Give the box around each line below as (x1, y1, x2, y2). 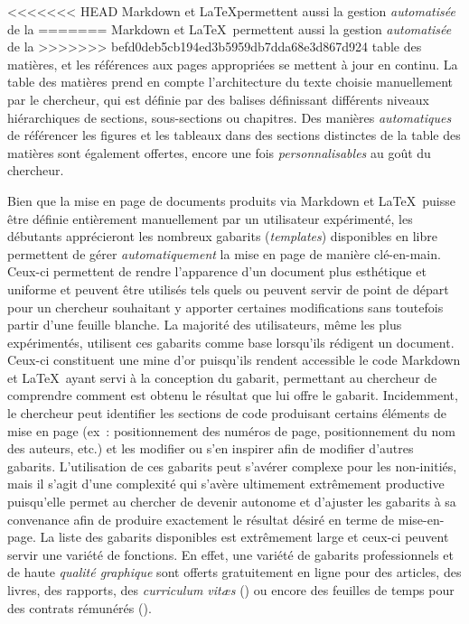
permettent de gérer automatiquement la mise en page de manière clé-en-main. (7, 244, 441, 263)
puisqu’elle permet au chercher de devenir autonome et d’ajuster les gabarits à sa (7, 492, 456, 511)
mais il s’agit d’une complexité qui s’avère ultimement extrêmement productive (7, 474, 445, 493)
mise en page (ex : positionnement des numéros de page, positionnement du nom (7, 421, 455, 440)
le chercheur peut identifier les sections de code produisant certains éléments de (7, 404, 446, 423)
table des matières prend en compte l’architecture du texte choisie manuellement (7, 72, 454, 91)
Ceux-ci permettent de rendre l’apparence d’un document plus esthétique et (7, 262, 427, 281)
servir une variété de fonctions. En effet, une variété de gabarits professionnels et (7, 545, 454, 563)
